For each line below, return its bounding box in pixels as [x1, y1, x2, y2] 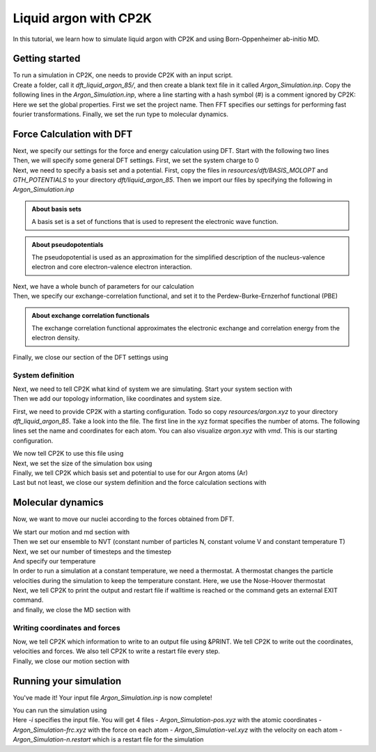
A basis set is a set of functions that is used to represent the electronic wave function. [31, 218, 279, 226]
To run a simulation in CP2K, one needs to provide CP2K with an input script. [13, 71, 233, 79]
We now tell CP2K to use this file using [13, 449, 124, 458]
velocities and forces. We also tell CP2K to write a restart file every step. [13, 647, 221, 655]
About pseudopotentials [31, 240, 104, 248]
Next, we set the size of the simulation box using [13, 459, 152, 467]
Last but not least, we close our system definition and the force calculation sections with [13, 479, 267, 487]
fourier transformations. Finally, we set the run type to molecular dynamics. [13, 110, 229, 118]
